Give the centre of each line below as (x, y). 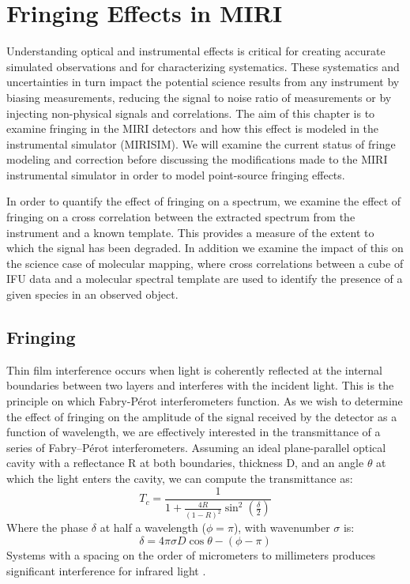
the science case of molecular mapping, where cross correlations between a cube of (205, 263)
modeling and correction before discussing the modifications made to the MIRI (197, 159)
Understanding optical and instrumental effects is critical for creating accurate (196, 51)
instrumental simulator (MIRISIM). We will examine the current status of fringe (201, 143)
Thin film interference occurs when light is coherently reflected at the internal (194, 369)
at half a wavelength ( (153, 527)
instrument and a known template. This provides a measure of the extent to (190, 232)
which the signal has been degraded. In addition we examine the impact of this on (205, 248)
